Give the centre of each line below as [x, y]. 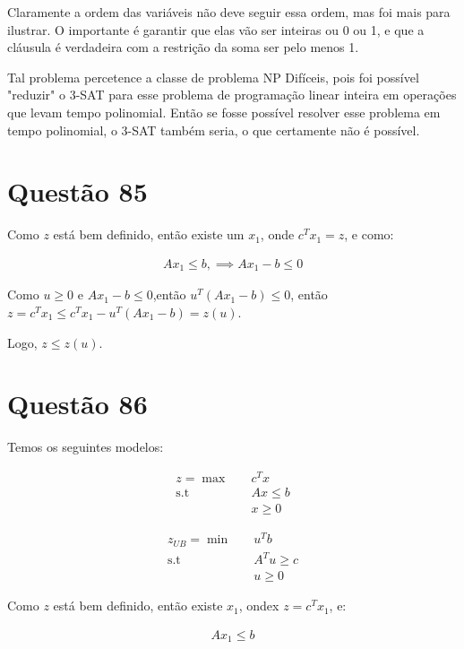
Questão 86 [77, 404]
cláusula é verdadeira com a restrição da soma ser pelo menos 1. [183, 47]
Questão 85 [77, 191]
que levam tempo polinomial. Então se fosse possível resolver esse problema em [224, 112]
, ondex [259, 606]
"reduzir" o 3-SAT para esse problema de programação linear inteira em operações [232, 95]
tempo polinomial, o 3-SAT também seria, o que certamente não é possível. [214, 130]
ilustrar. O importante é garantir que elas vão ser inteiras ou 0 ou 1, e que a [216, 29]
